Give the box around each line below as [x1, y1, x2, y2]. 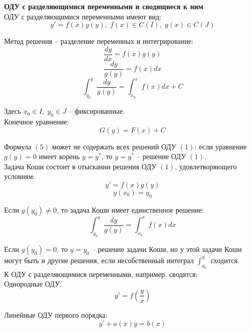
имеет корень [39, 151, 80, 162]
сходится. [210, 254, 240, 265]
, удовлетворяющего [174, 161, 237, 171]
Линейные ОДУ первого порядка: [4, 309, 108, 320]
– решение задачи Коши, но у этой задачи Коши [92, 243, 242, 254]
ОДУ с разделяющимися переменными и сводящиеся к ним [4, 1, 204, 11]
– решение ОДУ [136, 151, 186, 162]
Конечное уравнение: [4, 116, 69, 126]
